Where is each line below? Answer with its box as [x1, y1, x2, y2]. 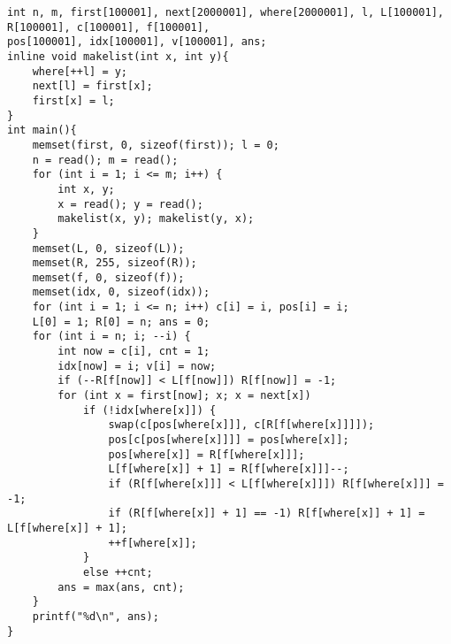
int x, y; [57, 182, 115, 195]
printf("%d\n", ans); [32, 609, 159, 623]
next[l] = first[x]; [32, 80, 153, 93]
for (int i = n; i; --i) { [32, 330, 191, 343]
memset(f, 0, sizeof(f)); [32, 271, 185, 284]
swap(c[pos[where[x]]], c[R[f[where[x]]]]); [108, 418, 375, 432]
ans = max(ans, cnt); [57, 580, 185, 594]
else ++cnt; [82, 565, 153, 579]
